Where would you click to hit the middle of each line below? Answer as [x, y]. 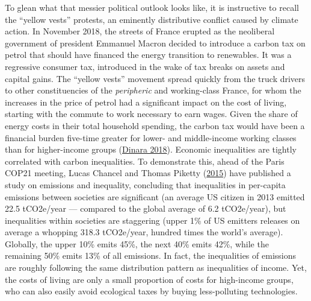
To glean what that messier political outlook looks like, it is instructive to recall [152, 7]
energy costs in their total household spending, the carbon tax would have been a [155, 125]
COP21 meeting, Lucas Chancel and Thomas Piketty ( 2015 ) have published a [148, 173]
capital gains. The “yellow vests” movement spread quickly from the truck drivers [155, 78]
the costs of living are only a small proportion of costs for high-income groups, [149, 279]
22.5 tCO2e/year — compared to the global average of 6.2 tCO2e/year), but [146, 208]
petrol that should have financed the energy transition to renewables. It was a [148, 55]
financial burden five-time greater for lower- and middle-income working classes [151, 137]
